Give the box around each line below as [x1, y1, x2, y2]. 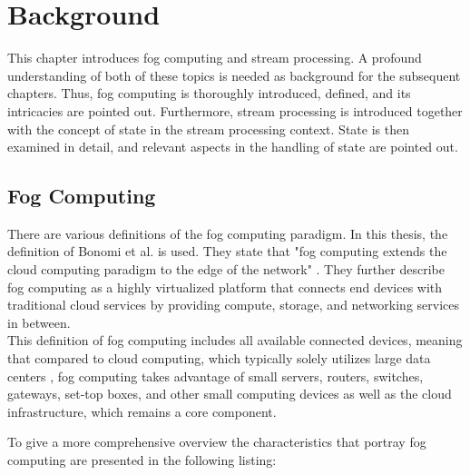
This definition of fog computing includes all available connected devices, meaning [7, 331, 463, 350]
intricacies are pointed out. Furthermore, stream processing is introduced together [7, 101, 463, 120]
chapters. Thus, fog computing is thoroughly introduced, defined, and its [7, 84, 411, 103]
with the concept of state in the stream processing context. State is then [7, 119, 409, 138]
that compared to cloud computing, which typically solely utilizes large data [7, 349, 431, 368]
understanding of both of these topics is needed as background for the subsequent [7, 65, 461, 84]
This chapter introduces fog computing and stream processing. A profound [7, 48, 422, 67]
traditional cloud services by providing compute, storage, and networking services [7, 295, 460, 314]
